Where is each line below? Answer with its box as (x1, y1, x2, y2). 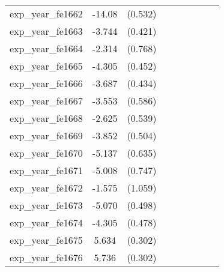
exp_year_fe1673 (10, 198, 83, 212)
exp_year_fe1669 (10, 128, 83, 142)
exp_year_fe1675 (10, 233, 83, 247)
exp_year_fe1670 (10, 146, 83, 160)
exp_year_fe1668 (10, 111, 83, 125)
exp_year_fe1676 (10, 250, 83, 264)
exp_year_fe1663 (10, 24, 83, 38)
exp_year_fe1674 (10, 216, 83, 229)
